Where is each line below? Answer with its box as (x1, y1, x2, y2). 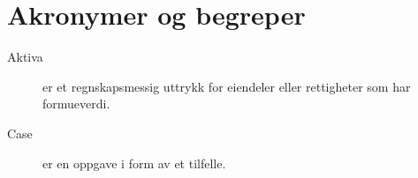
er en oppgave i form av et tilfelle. (42, 153, 226, 172)
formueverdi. (42, 94, 110, 113)
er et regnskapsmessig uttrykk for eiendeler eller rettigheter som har (42, 77, 411, 95)
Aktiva (7, 48, 43, 66)
